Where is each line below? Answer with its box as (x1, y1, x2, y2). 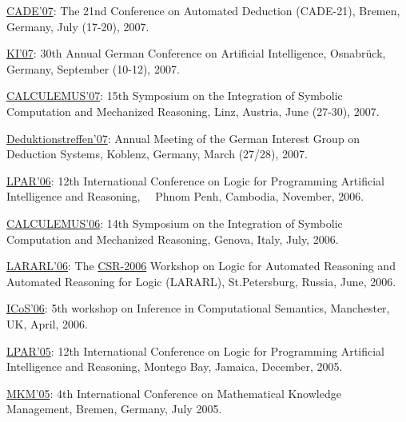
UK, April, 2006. (6, 315, 88, 332)
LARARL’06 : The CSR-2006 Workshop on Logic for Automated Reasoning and (6, 257, 396, 274)
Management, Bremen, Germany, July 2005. (6, 400, 222, 417)
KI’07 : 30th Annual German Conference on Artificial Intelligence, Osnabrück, (6, 45, 386, 62)
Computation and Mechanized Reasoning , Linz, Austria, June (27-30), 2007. (6, 102, 380, 119)
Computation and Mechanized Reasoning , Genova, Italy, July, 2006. (6, 230, 339, 247)
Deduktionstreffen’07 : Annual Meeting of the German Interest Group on (6, 129, 360, 146)
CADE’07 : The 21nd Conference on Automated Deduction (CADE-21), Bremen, (6, 2, 400, 18)
